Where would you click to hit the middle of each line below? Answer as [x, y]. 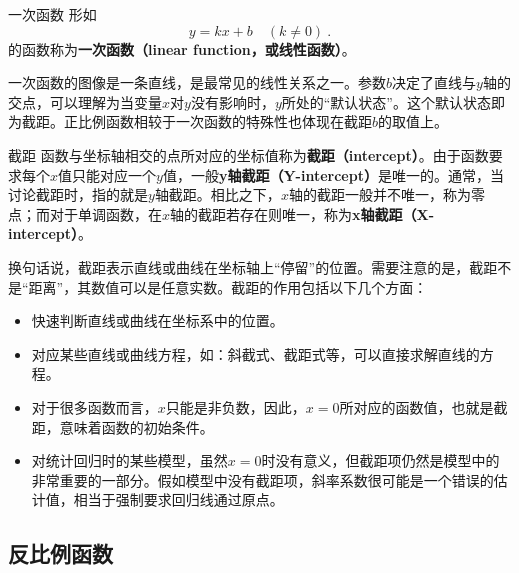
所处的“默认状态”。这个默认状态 [386, 101]
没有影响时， [232, 101]
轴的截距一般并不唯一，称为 [379, 194]
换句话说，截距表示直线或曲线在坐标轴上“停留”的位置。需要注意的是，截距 [253, 266]
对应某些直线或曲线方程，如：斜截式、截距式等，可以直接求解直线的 [255, 353]
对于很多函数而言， [94, 406]
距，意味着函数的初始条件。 [122, 426]
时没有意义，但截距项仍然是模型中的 [380, 460]
